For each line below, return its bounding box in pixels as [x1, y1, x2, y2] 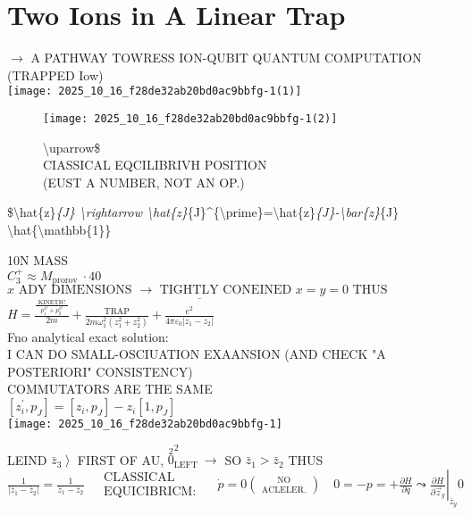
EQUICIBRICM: [104, 486, 197, 499]
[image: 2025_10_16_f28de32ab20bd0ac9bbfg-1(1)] [7, 85, 302, 98]
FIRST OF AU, [77, 450, 164, 469]
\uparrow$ [43, 137, 101, 156]
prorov [52, 276, 78, 286]
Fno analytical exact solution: [7, 327, 169, 345]
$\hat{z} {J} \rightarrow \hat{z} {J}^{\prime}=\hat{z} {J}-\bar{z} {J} [7, 203, 400, 221]
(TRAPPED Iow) [7, 65, 104, 84]
